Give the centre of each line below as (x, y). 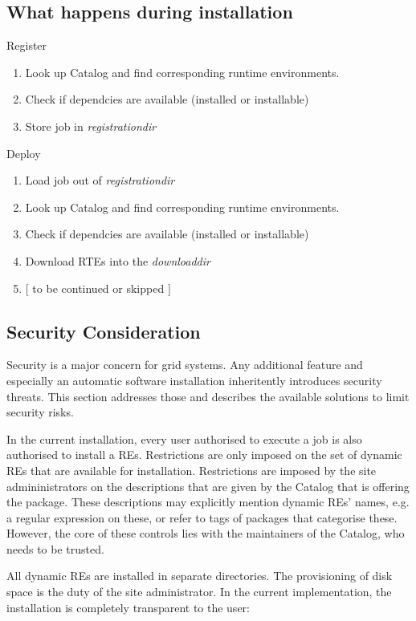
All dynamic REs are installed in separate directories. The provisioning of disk (200, 576)
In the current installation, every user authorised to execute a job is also (184, 438)
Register (27, 45)
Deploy (24, 153)
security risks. (40, 412)
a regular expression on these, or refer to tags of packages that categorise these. (202, 517)
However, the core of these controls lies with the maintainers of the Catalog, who (206, 533)
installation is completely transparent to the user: (128, 607)
